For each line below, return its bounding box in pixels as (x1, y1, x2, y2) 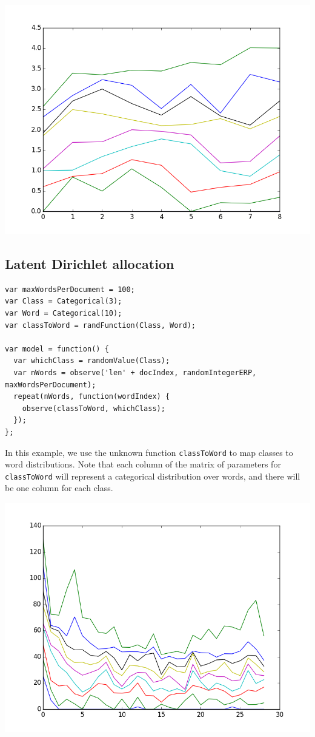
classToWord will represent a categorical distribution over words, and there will (5, 469, 300, 482)
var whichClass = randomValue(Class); (13, 356, 170, 365)
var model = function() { (5, 344, 109, 353)
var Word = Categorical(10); (5, 308, 122, 318)
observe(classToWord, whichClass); (22, 404, 165, 413)
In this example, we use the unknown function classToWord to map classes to (5, 446, 293, 458)
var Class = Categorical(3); (5, 297, 122, 306)
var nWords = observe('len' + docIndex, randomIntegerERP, (13, 368, 257, 377)
